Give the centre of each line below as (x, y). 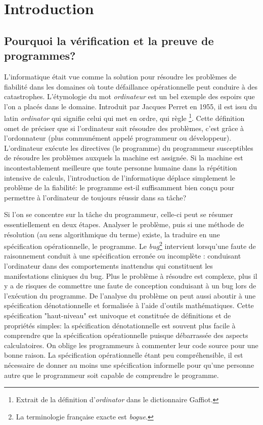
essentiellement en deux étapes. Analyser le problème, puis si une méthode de (124, 224)
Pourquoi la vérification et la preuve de (109, 40)
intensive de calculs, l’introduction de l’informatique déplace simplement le (120, 177)
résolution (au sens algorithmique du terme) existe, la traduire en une (112, 234)
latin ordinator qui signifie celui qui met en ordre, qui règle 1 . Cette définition (124, 117)
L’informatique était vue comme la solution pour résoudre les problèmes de (120, 76)
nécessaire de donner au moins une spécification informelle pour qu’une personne (129, 365)
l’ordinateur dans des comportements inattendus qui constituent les (108, 265)
